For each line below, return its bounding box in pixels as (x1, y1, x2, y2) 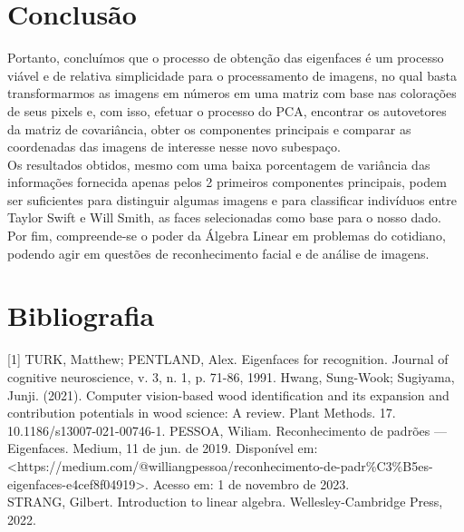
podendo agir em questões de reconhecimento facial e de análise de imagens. (7, 243, 430, 262)
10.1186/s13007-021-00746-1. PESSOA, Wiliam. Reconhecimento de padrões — (7, 420, 447, 439)
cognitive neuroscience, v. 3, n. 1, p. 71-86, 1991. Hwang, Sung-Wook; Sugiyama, (7, 367, 455, 386)
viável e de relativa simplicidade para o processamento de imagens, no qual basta (7, 65, 457, 84)
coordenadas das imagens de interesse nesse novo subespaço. (7, 137, 341, 156)
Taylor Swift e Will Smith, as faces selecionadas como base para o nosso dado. (7, 208, 441, 227)
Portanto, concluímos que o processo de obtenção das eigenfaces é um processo (7, 48, 444, 67)
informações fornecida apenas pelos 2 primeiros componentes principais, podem (7, 172, 447, 192)
